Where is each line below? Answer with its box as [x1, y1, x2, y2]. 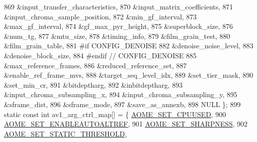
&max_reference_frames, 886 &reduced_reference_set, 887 [4, 60, 187, 70]
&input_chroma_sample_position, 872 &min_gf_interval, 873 [4, 11, 197, 21]
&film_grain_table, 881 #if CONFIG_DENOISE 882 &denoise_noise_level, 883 [4, 40, 254, 51]
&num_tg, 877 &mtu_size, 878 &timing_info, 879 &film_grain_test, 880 [4, 30, 230, 41]
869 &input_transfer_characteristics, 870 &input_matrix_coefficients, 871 [4, 1, 233, 11]
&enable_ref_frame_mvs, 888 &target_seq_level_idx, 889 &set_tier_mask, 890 [4, 70, 254, 80]
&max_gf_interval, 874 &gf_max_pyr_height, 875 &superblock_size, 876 [4, 21, 233, 31]
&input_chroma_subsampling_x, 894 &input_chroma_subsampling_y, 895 [4, 89, 238, 100]
